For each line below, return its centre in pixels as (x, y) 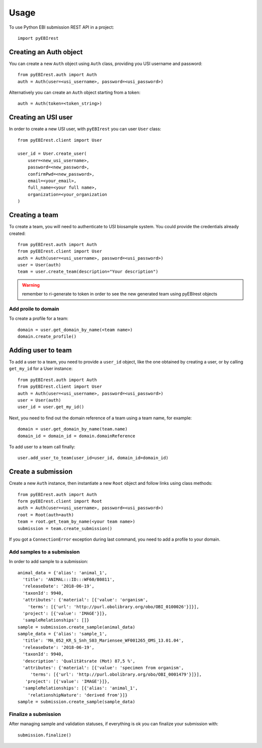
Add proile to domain (34, 309)
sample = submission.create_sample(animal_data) (76, 627)
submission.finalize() (45, 735)
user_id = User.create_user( (52, 154)
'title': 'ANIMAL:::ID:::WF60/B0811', (69, 579)
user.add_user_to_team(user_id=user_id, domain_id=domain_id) (93, 458)
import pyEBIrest (38, 38)
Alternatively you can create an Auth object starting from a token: (75, 93)
